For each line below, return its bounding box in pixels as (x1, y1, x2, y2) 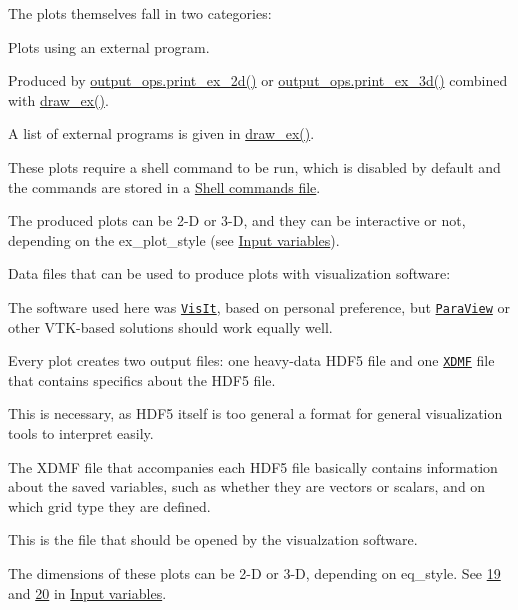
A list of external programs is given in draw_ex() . (8, 123, 315, 144)
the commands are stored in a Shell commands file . (8, 176, 321, 197)
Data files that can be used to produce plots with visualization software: (8, 263, 451, 284)
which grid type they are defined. (8, 495, 211, 516)
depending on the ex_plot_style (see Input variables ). (8, 229, 340, 250)
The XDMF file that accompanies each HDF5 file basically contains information (8, 456, 498, 477)
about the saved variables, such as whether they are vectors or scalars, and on (8, 476, 486, 497)
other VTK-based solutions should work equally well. (8, 316, 333, 337)
